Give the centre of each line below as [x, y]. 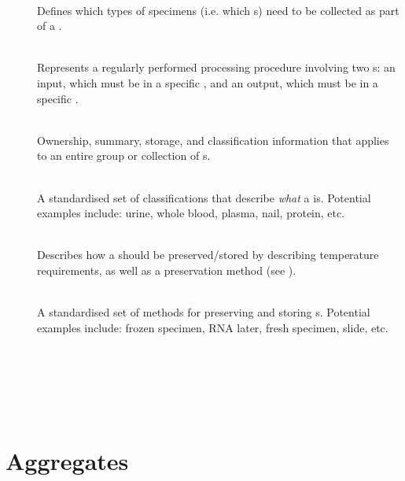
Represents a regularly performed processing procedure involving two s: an [216, 67]
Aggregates [67, 461]
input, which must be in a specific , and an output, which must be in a [208, 82]
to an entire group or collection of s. [124, 155]
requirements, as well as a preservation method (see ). [167, 270]
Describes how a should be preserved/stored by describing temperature [208, 255]
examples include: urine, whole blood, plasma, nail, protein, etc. [191, 213]
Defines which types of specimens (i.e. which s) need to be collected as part [218, 10]
